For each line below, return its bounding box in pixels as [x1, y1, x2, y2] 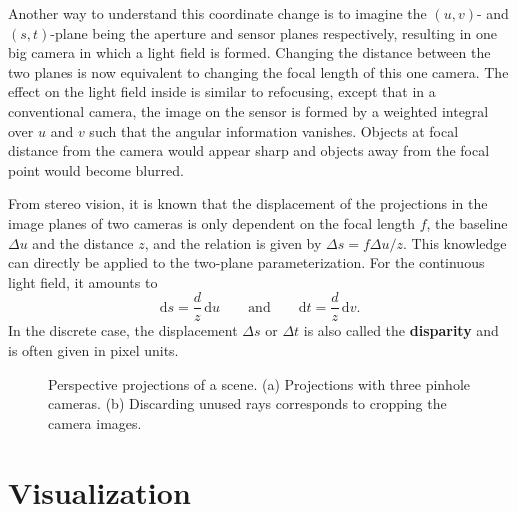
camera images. [48, 412, 142, 433]
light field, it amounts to [8, 271, 158, 292]
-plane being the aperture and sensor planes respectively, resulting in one [50, 22, 497, 43]
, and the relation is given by [144, 232, 322, 253]
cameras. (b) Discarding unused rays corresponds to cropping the [48, 393, 447, 414]
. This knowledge [403, 232, 507, 253]
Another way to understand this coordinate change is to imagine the [8, 3, 427, 23]
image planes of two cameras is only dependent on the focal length [8, 212, 416, 233]
